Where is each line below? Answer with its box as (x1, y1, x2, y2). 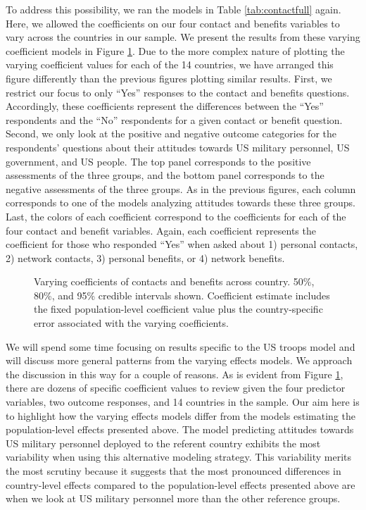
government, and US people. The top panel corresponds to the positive (6, 154, 311, 168)
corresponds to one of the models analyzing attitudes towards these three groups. (6, 195, 355, 210)
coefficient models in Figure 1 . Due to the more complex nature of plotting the (6, 43, 345, 58)
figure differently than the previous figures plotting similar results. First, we (6, 70, 332, 85)
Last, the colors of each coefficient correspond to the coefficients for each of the (6, 209, 346, 223)
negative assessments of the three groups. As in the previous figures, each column (6, 181, 356, 196)
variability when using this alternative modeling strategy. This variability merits (6, 449, 352, 464)
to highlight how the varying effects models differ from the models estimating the (6, 408, 355, 423)
